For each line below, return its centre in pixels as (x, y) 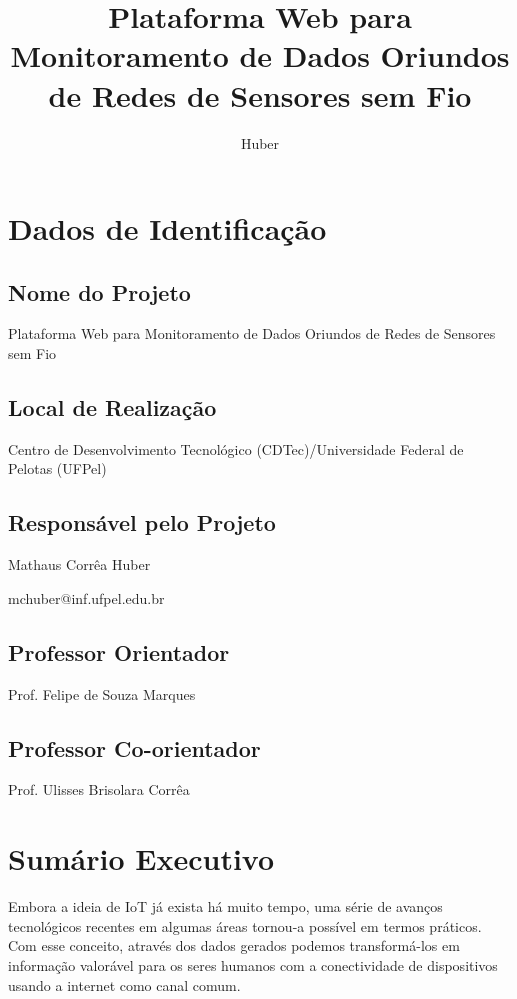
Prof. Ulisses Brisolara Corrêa (99, 789)
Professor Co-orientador (134, 747)
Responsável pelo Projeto (142, 522)
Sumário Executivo (141, 858)
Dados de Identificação (167, 228)
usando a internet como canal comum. (124, 984)
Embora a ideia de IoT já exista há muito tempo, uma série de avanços (225, 906)
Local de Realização (112, 407)
